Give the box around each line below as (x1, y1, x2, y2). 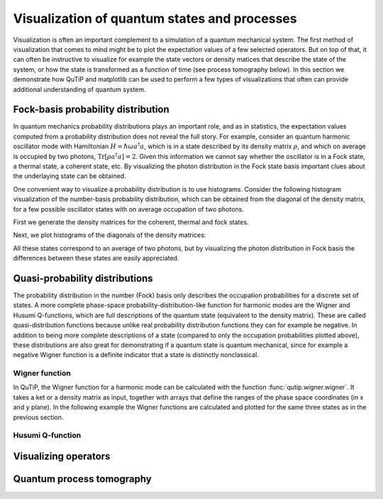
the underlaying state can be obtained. (13, 172, 127, 180)
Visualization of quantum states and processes (13, 11, 297, 26)
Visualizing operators (13, 451, 111, 463)
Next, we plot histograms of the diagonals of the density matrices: (13, 231, 206, 239)
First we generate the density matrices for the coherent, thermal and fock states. (13, 217, 249, 226)
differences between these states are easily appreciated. (13, 254, 179, 263)
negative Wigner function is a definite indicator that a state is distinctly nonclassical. (13, 351, 259, 359)
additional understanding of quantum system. (13, 85, 146, 94)
